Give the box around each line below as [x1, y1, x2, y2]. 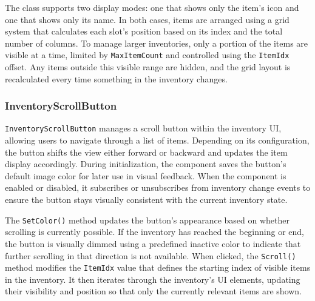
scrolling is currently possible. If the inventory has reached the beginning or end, [5, 225, 304, 238]
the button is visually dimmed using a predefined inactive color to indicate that [5, 237, 301, 250]
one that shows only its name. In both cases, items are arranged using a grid [5, 13, 290, 25]
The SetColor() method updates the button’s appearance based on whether [5, 213, 290, 226]
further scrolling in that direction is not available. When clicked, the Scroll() [5, 249, 296, 262]
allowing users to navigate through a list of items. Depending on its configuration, [5, 134, 310, 147]
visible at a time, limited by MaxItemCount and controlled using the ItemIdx [5, 48, 290, 61]
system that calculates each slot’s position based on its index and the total [5, 25, 283, 38]
